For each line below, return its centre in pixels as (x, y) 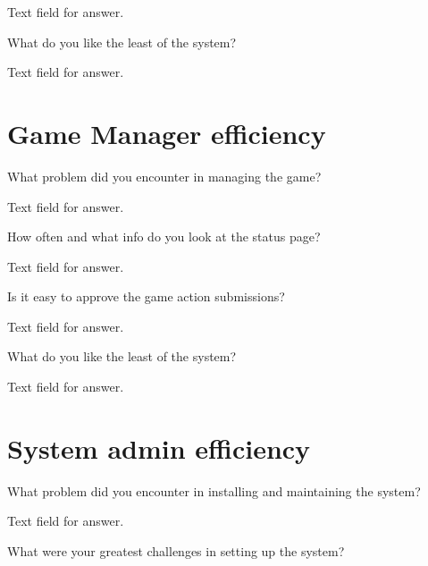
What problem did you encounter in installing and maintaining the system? (214, 490)
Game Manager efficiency (167, 133)
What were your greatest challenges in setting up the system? (176, 550)
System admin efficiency (159, 448)
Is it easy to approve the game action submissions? (146, 296)
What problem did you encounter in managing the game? (164, 176)
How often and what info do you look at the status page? (164, 237)
